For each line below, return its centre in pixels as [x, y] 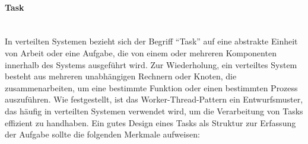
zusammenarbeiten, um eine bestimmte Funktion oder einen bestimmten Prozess [151, 87]
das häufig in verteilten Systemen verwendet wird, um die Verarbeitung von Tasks [154, 111]
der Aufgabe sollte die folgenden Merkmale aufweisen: [102, 134]
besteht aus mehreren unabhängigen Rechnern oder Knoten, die [121, 76]
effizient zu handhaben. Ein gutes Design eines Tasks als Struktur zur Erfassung [150, 122]
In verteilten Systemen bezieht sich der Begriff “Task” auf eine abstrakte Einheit [151, 41]
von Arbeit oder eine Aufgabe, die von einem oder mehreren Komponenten [141, 52]
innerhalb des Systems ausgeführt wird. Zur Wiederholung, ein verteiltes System [151, 64]
